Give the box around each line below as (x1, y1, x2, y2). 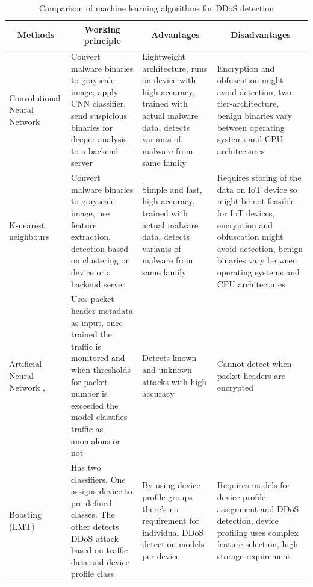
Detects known (142, 351, 197, 364)
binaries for (71, 121, 113, 133)
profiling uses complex (217, 526, 299, 538)
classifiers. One (71, 472, 126, 485)
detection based (71, 242, 129, 254)
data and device (71, 555, 129, 568)
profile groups (142, 490, 193, 503)
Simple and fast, (142, 183, 202, 195)
